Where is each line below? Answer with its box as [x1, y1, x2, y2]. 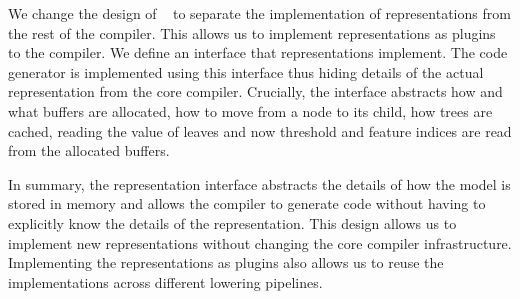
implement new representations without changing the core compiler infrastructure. [8, 232, 512, 253]
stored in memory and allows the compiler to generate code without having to [8, 193, 486, 214]
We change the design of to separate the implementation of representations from [8, 3, 511, 23]
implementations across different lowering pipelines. [8, 271, 323, 292]
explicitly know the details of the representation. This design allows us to [8, 212, 457, 233]
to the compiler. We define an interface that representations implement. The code [8, 42, 508, 63]
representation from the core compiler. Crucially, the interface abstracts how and [8, 81, 503, 102]
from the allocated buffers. [8, 140, 170, 161]
